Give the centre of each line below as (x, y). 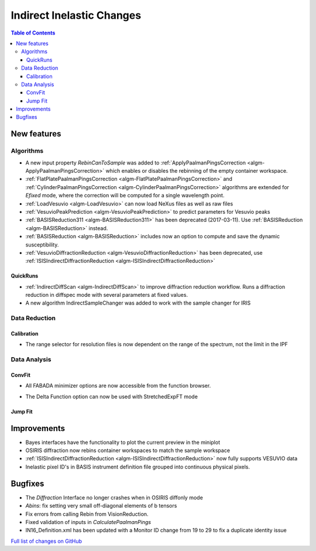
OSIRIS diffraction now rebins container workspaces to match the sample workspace (128, 450)
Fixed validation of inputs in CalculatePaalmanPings (88, 522)
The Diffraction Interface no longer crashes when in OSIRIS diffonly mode (114, 497)
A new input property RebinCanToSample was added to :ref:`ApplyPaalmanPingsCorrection (135, 162)
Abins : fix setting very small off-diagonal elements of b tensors (101, 506)
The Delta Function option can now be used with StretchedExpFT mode (112, 396)
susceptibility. (42, 244)
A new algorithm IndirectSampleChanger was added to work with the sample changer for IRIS (138, 303)
